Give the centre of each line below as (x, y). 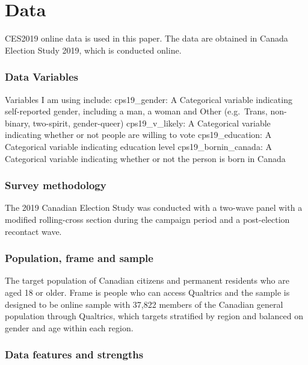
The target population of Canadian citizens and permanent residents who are (147, 280)
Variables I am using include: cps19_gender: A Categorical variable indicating (149, 99)
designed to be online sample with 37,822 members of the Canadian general (144, 304)
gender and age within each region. (69, 327)
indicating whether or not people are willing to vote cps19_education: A (138, 135)
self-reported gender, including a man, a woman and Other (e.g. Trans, (136, 111)
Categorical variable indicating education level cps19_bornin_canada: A (138, 146)
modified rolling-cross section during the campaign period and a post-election (147, 219)
